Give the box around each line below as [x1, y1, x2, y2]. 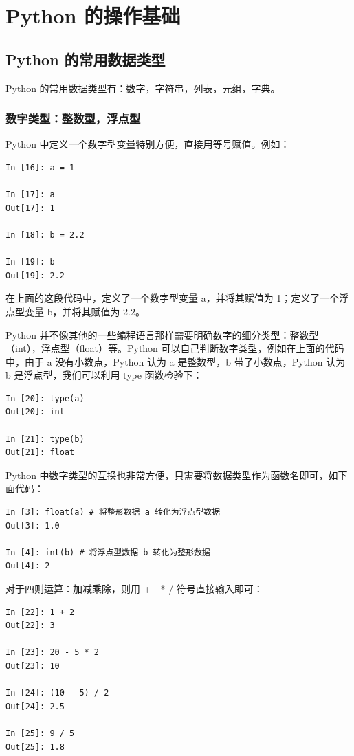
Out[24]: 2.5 [5, 701, 65, 711]
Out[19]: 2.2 [5, 270, 65, 280]
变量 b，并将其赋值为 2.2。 [24, 304, 145, 318]
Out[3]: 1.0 [5, 520, 60, 531]
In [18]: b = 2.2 [5, 230, 85, 240]
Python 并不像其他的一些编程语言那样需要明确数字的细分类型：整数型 [5, 327, 319, 342]
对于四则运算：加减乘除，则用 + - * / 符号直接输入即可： [5, 581, 263, 596]
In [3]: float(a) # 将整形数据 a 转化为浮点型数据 [5, 507, 221, 518]
